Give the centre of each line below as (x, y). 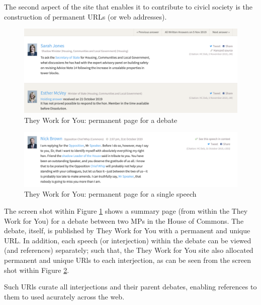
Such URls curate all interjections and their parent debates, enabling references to (130, 287)
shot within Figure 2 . (37, 270)
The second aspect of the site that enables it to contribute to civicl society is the (128, 7)
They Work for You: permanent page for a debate (101, 120)
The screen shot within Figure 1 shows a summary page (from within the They (126, 210)
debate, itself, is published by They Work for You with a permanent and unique (127, 231)
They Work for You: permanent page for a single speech (110, 194)
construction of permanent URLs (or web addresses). (85, 16)
